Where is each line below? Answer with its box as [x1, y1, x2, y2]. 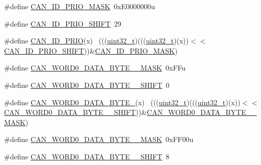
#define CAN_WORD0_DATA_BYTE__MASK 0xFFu [4, 62, 186, 73]
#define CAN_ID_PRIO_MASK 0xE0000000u [4, 1, 155, 11]
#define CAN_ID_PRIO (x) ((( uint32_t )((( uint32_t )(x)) [4, 35, 189, 46]
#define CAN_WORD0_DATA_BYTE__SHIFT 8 [4, 151, 170, 161]
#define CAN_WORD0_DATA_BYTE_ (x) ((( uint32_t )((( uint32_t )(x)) [4, 97, 241, 107]
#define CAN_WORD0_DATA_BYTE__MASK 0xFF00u [4, 134, 194, 145]
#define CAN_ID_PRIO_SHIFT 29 [4, 18, 121, 29]
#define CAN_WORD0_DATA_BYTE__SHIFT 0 [4, 79, 170, 90]
